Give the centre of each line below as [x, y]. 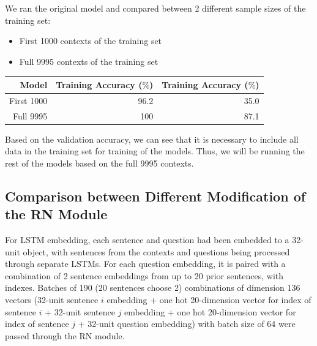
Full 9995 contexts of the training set [89, 61]
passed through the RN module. [65, 335]
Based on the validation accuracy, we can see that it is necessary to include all [152, 139]
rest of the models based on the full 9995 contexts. [99, 163]
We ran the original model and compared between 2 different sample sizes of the [155, 8]
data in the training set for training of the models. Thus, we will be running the [155, 151]
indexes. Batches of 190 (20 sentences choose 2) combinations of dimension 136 [153, 288]
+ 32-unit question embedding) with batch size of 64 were [187, 324]
